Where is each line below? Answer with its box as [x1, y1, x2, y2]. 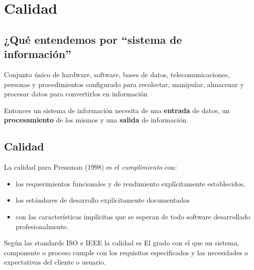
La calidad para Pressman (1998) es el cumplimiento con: [4, 162, 177, 172]
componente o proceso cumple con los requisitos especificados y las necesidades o [4, 247, 248, 257]
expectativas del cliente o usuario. [4, 257, 106, 267]
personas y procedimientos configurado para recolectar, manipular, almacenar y [4, 79, 244, 89]
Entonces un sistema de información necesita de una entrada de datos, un [4, 105, 230, 115]
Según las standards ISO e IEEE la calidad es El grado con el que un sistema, [4, 238, 239, 248]
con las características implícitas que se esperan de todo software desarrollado [15, 211, 251, 221]
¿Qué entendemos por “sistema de [4, 31, 182, 47]
